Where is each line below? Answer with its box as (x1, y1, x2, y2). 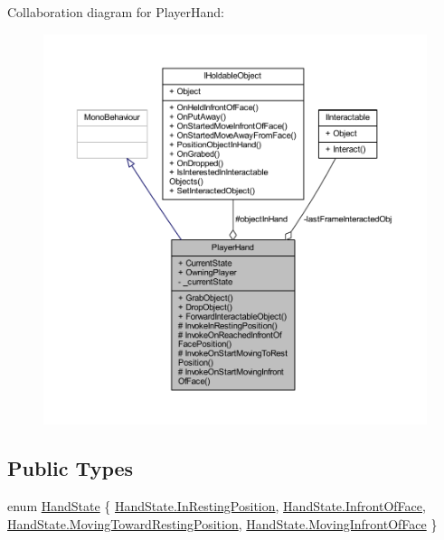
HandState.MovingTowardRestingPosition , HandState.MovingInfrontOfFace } (7, 514, 438, 533)
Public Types (7, 454, 134, 482)
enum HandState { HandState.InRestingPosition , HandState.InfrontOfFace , (7, 496, 426, 515)
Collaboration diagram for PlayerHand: (7, 3, 224, 21)
